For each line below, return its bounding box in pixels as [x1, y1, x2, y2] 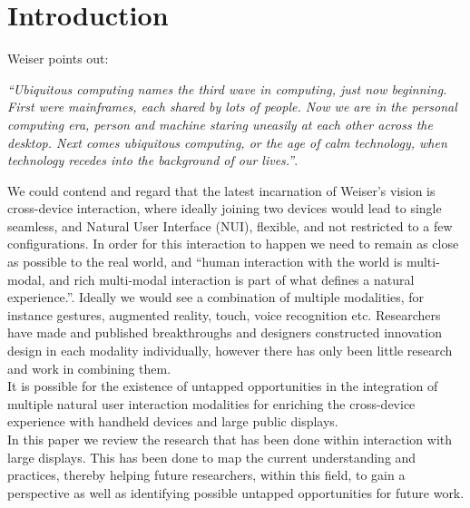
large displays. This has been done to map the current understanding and [7, 447, 416, 466]
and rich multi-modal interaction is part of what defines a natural [49, 269, 415, 288]
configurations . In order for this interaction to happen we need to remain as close [7, 234, 459, 253]
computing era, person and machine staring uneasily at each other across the [7, 114, 433, 133]
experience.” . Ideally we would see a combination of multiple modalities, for [7, 288, 425, 307]
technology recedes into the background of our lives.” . [7, 151, 299, 170]
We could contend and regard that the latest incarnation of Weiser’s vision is [7, 181, 436, 200]
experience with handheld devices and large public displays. [7, 412, 338, 431]
